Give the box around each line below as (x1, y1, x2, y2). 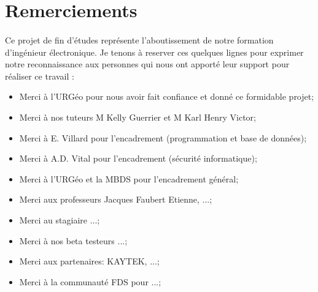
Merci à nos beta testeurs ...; (19, 234, 128, 247)
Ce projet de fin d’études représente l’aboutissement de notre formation (5, 33, 274, 46)
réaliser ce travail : (5, 69, 74, 82)
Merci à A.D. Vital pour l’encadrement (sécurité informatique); (19, 152, 257, 165)
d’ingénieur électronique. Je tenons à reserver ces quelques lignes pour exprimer (5, 45, 304, 58)
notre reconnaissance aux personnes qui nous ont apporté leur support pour (5, 58, 290, 70)
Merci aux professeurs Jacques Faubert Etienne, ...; (19, 193, 212, 206)
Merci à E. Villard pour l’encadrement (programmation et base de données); (19, 131, 307, 144)
